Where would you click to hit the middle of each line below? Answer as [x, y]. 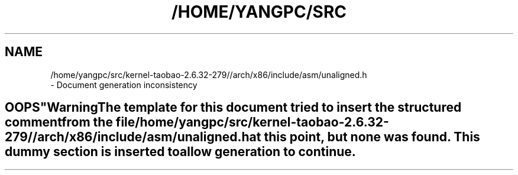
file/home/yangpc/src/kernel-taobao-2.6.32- [252, 122]
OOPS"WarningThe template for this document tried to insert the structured [233, 108]
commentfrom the [59, 122]
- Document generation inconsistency [124, 85]
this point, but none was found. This [372, 137]
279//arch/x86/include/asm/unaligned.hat [133, 137]
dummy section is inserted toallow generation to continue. [180, 152]
